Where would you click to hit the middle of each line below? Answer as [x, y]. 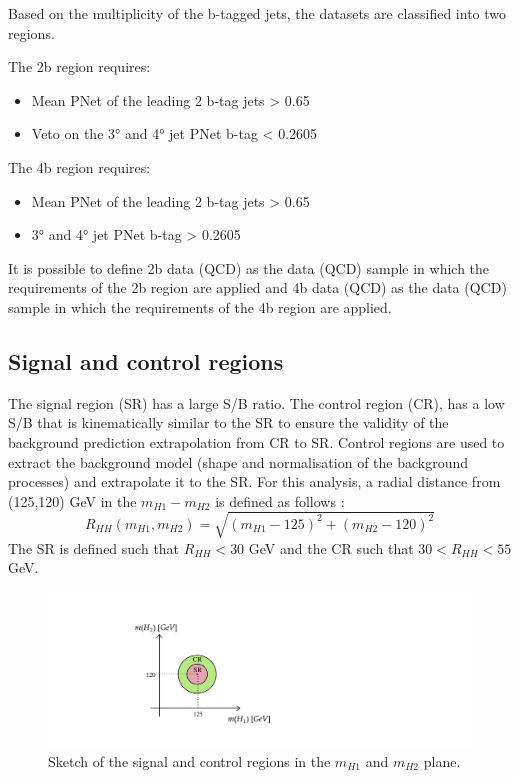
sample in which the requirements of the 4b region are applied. [200, 306]
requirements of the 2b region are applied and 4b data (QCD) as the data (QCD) [257, 287]
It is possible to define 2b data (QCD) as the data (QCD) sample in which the [249, 267]
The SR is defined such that [94, 547]
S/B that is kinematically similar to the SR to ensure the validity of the [228, 422]
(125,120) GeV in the [72, 500]
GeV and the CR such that [331, 547]
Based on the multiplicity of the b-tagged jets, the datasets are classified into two [257, 13]
